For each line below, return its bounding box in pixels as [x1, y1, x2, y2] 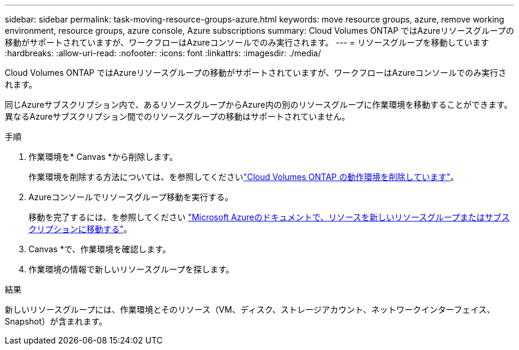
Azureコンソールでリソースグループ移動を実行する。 [28, 192, 233, 202]
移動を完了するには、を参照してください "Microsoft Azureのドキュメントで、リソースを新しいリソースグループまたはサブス [28, 212, 510, 222]
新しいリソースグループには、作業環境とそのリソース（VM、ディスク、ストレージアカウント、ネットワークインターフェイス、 [5, 304, 495, 314]
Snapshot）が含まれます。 [5, 316, 107, 326]
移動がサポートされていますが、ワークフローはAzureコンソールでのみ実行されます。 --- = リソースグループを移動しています [5, 37, 489, 47]
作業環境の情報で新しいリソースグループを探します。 [28, 264, 235, 274]
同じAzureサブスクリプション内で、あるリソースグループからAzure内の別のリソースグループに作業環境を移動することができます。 [5, 99, 512, 110]
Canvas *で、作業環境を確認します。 [28, 244, 171, 254]
